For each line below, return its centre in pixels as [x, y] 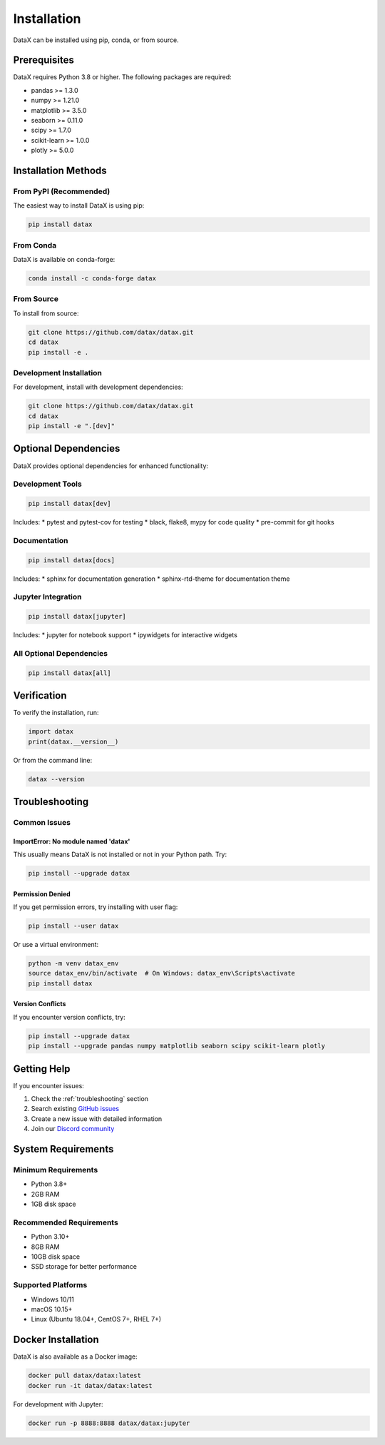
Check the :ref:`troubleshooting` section [90, 1099]
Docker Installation [56, 1340]
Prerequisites [43, 60]
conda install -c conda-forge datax [92, 279]
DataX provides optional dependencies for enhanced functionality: [111, 466]
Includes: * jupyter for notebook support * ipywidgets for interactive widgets [125, 635]
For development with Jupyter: [58, 1404]
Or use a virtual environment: [56, 945]
